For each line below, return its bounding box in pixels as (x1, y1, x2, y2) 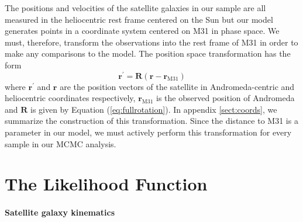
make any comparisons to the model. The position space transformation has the (5, 47, 291, 60)
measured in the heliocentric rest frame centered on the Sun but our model (5, 13, 273, 25)
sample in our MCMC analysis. (5, 137, 116, 150)
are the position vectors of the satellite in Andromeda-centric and (60, 80, 295, 92)
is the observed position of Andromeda (156, 92, 295, 104)
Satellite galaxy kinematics (5, 206, 115, 218)
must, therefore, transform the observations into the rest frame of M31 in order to (5, 36, 298, 48)
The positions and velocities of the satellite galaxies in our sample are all (5, 2, 266, 13)
